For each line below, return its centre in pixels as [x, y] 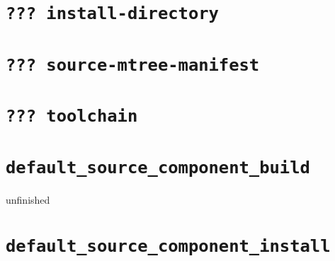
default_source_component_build [158, 167]
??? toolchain [72, 116]
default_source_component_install [168, 246]
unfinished [28, 199]
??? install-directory [112, 14]
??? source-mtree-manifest [133, 65]
